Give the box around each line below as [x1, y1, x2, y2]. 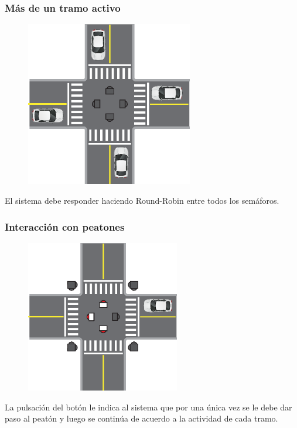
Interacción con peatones [5, 219, 125, 234]
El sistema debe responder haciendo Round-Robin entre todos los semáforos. [5, 194, 279, 207]
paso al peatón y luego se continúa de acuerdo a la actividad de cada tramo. [5, 412, 278, 424]
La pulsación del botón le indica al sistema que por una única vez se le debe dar [5, 400, 292, 413]
